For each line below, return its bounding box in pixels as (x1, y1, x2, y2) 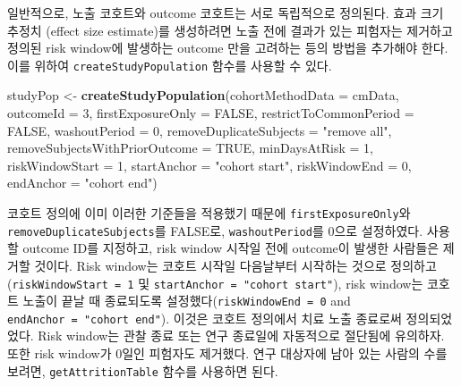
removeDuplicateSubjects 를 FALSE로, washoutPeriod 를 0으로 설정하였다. (7, 221, 423, 239)
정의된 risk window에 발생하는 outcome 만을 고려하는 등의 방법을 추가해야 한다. (7, 38, 448, 57)
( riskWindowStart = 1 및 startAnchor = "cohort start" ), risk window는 (7, 273, 423, 292)
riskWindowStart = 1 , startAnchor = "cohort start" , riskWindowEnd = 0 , (7, 155, 412, 174)
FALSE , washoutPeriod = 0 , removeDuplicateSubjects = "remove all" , (7, 121, 392, 139)
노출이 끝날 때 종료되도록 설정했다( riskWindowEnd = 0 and (22, 291, 351, 310)
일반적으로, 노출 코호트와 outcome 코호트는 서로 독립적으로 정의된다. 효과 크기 (7, 4, 444, 21)
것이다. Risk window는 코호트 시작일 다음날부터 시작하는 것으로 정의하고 (34, 256, 437, 274)
